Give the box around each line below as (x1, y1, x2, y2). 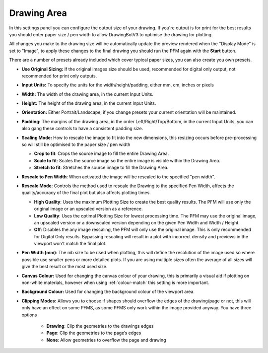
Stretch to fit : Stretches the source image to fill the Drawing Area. (34, 164, 169, 171)
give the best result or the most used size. (21, 264, 108, 270)
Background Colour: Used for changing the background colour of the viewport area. (21, 288, 195, 295)
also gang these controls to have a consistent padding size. (21, 126, 143, 132)
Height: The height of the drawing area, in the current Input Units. (21, 100, 156, 106)
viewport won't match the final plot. (34, 241, 107, 247)
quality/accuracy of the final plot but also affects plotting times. (21, 190, 151, 196)
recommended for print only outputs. (21, 72, 97, 79)
